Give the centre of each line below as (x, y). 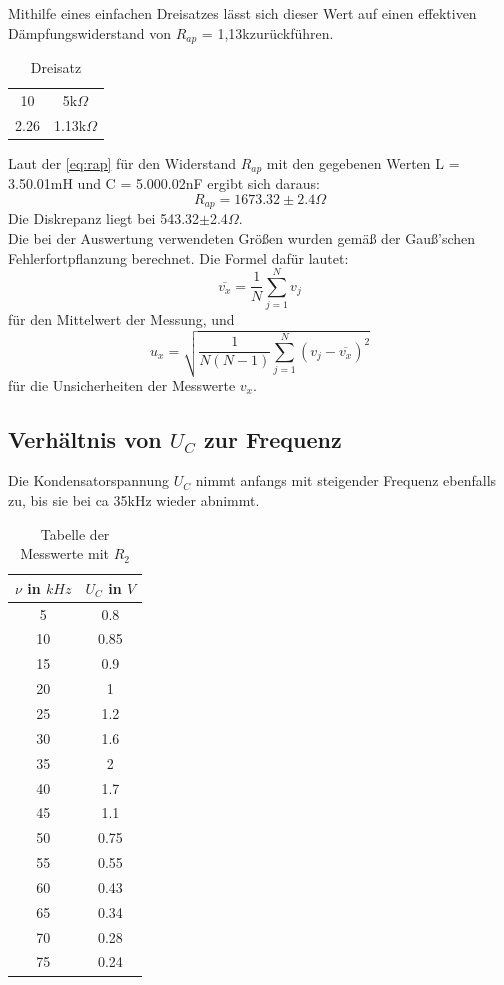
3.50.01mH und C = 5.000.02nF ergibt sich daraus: (164, 183)
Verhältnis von (85, 438)
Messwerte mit (65, 553)
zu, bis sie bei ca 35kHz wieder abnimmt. (134, 500)
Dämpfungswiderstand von (89, 32)
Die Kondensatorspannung (89, 480)
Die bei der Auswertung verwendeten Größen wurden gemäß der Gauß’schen (242, 237)
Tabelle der (75, 533)
